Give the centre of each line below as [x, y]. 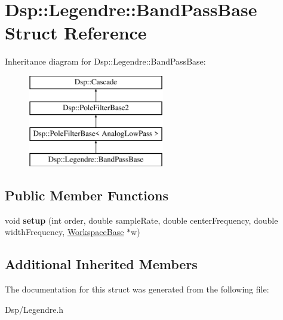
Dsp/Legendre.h [34, 309]
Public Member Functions [87, 195]
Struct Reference [76, 33]
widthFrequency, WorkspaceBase [64, 232]
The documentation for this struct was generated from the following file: [137, 289]
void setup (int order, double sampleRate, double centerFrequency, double [141, 220]
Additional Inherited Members [101, 264]
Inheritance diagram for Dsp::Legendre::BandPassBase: [105, 61]
